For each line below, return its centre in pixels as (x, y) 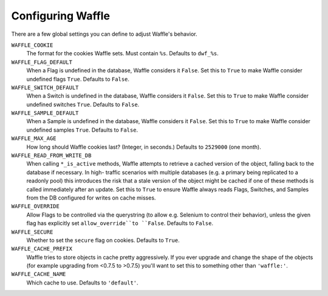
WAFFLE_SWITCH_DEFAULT (45, 87)
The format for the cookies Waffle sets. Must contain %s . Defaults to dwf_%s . (122, 53)
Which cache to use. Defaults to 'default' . (83, 283)
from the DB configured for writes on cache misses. (91, 198)
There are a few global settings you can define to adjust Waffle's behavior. (104, 34)
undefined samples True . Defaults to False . (82, 130)
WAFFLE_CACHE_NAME (39, 274)
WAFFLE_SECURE (32, 232)
